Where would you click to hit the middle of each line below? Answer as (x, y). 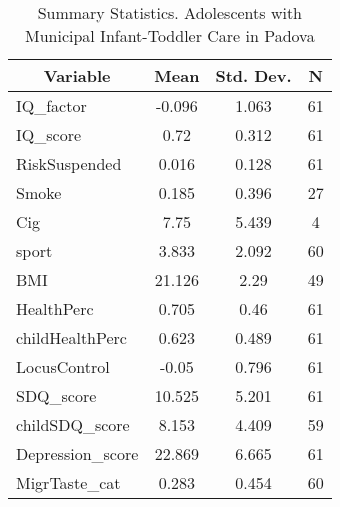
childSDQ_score (73, 424)
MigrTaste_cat (68, 482)
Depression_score (77, 453)
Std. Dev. (253, 75)
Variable (77, 75)
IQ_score (49, 134)
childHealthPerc (71, 337)
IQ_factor (51, 105)
